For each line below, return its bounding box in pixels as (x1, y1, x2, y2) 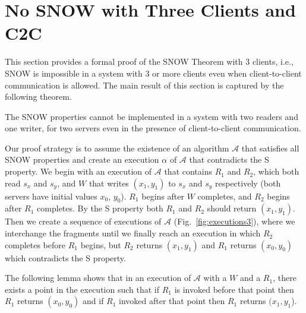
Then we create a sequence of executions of (5, 215, 162, 227)
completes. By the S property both (37, 202, 163, 214)
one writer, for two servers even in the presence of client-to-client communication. (5, 122, 301, 134)
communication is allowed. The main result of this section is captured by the (5, 78, 284, 91)
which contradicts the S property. (5, 251, 126, 264)
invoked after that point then (119, 295, 225, 307)
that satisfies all (241, 141, 299, 154)
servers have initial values (5, 189, 97, 202)
